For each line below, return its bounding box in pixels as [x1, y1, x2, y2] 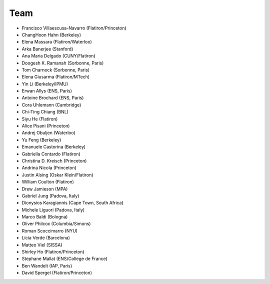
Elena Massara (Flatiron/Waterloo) [21, 39, 92, 45]
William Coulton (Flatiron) [21, 179, 74, 185]
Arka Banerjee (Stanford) [21, 45, 73, 52]
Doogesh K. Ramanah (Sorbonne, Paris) [21, 60, 104, 66]
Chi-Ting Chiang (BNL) [21, 109, 68, 115]
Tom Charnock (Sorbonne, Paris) [21, 66, 90, 72]
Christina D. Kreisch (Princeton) [21, 157, 87, 163]
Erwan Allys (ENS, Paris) [21, 88, 72, 94]
